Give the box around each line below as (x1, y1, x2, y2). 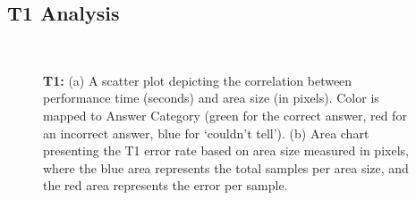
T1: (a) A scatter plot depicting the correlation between (43, 71, 352, 89)
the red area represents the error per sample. (43, 176, 288, 195)
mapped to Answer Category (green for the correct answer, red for (43, 105, 407, 124)
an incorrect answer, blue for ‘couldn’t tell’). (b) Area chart (43, 123, 369, 142)
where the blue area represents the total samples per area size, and (43, 158, 409, 177)
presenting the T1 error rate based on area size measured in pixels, (43, 141, 409, 160)
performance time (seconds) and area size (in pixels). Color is (43, 88, 379, 107)
